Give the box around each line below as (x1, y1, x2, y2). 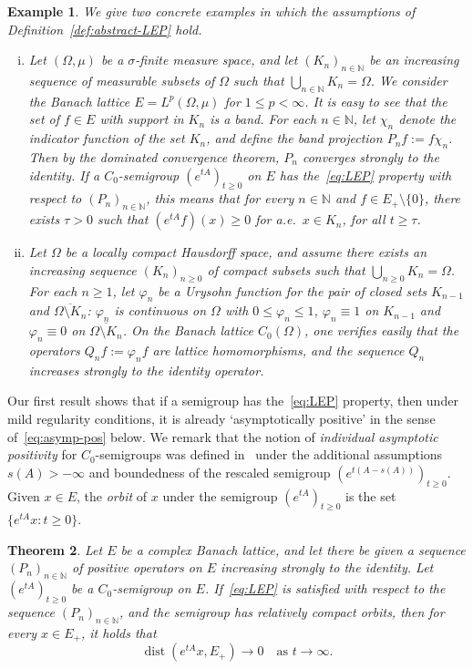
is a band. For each (210, 109, 317, 129)
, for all (342, 210, 386, 229)
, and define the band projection (206, 129, 383, 148)
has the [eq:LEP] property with (279, 165, 452, 184)
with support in (99, 109, 184, 129)
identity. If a (28, 165, 100, 184)
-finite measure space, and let (135, 50, 298, 69)
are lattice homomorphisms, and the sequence (152, 340, 405, 359)
